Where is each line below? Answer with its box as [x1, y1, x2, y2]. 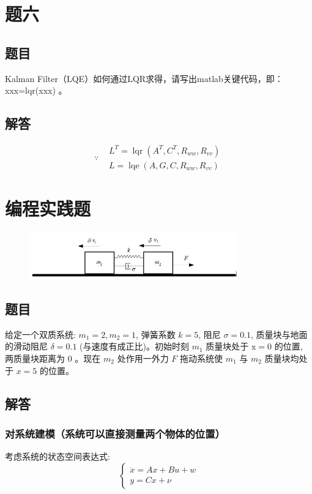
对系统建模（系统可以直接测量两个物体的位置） [5, 425, 225, 441]
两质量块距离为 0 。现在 [5, 351, 101, 364]
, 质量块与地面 [251, 327, 308, 340]
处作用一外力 [117, 351, 169, 364]
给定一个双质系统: [5, 327, 76, 340]
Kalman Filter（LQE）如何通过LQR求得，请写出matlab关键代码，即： [5, 72, 283, 84]
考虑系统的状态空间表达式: [5, 450, 110, 463]
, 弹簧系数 [136, 327, 176, 340]
